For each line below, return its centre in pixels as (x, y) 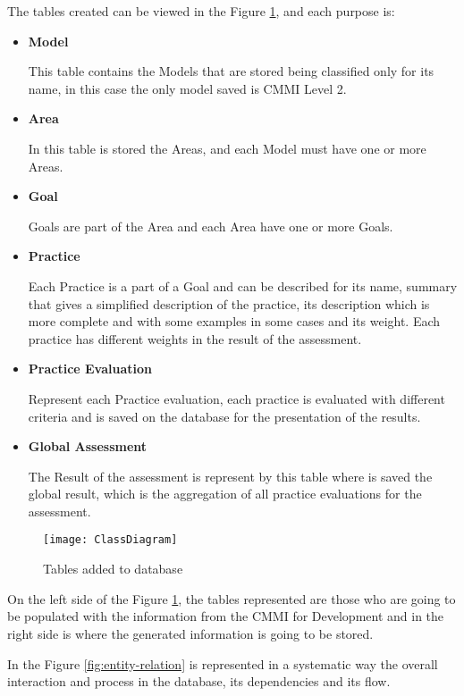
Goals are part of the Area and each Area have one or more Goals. (211, 226)
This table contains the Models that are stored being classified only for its (231, 71)
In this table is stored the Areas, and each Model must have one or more (227, 148)
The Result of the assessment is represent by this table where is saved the (230, 476)
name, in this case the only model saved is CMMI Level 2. (187, 88)
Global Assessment (88, 446)
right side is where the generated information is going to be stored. (190, 633)
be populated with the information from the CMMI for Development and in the (226, 616)
